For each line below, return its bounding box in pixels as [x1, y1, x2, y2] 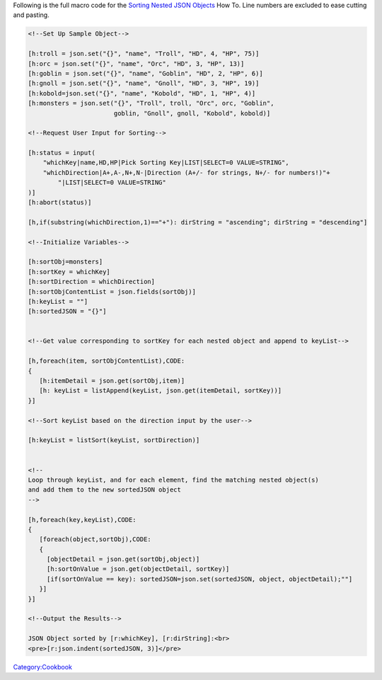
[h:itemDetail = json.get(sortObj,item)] [39, 377, 185, 385]
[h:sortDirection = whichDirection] [28, 278, 156, 286]
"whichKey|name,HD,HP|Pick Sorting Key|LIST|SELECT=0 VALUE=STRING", [42, 159, 289, 166]
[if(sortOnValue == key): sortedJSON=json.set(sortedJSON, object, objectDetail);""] [46, 574, 353, 583]
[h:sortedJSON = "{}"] [28, 307, 107, 315]
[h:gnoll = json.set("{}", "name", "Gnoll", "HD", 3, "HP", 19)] [28, 79, 260, 88]
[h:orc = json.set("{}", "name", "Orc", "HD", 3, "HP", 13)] [28, 59, 245, 67]
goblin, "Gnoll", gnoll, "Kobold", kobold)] [113, 109, 271, 117]
